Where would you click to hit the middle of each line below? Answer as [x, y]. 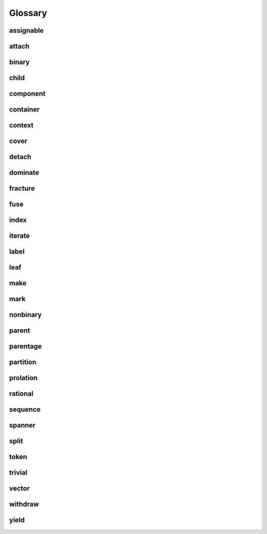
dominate [24, 173]
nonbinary [25, 315]
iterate [20, 236]
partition [23, 362]
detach [20, 157]
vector [19, 489]
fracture [22, 188]
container [24, 110]
